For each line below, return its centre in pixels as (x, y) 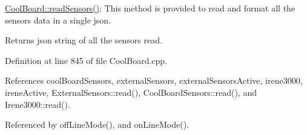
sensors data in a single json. (58, 20)
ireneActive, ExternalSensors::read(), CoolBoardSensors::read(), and (131, 92)
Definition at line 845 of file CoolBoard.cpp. (86, 60)
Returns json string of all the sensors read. (84, 40)
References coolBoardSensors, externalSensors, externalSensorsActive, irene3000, (154, 80)
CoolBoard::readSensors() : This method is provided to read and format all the (150, 8)
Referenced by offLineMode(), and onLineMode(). (97, 124)
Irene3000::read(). (38, 104)
